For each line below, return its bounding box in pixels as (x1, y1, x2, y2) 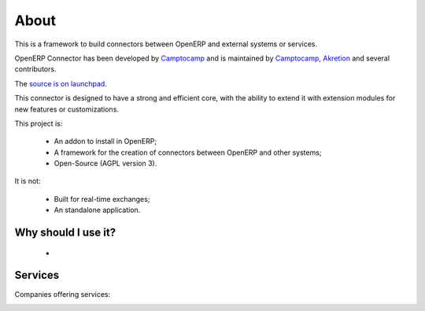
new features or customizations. (14, 104, 120, 114)
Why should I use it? (14, 226, 116, 240)
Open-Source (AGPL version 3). (54, 159, 157, 168)
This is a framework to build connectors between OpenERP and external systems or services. (14, 39, 318, 49)
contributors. (14, 64, 57, 74)
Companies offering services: (14, 289, 111, 298)
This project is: (14, 119, 63, 128)
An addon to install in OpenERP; (54, 137, 157, 146)
